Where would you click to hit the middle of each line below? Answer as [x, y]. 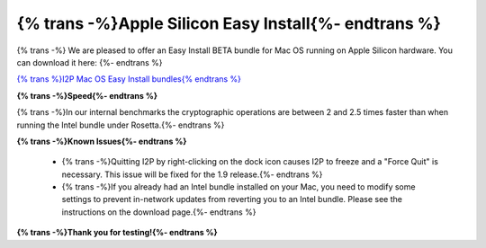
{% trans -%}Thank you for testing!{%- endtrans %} [117, 233]
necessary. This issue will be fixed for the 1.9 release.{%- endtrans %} [192, 174]
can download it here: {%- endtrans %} [90, 62]
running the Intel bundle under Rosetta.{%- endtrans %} [121, 125]
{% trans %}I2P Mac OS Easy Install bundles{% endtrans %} [129, 79]
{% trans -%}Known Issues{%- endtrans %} [102, 141]
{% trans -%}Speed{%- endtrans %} [87, 95]
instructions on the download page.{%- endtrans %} [159, 212]
